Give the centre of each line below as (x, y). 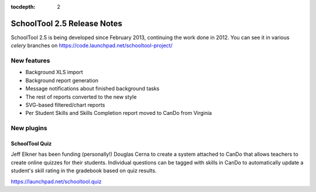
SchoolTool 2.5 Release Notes (67, 23)
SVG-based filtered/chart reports (65, 105)
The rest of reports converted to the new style (81, 97)
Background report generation (62, 80)
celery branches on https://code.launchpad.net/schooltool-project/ (92, 46)
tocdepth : (23, 7)
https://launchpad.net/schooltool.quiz (56, 181)
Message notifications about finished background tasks (92, 89)
